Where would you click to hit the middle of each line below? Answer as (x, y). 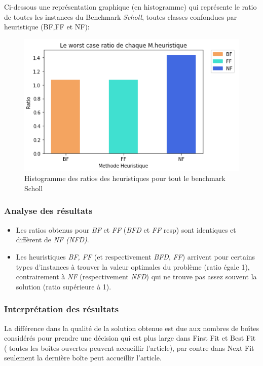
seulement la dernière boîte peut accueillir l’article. (83, 358)
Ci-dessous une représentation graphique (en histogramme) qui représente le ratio (130, 7)
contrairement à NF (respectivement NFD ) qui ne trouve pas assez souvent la (136, 277)
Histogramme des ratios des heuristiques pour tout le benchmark (125, 178)
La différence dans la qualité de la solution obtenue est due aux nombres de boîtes (132, 328)
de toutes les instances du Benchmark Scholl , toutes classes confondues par (121, 16)
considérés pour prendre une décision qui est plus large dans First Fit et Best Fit (130, 338)
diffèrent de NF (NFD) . (52, 240)
